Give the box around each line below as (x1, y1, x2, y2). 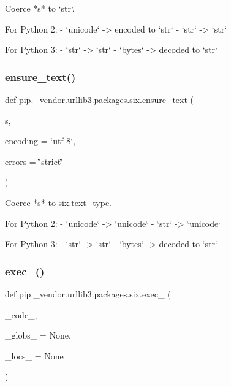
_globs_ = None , (5, 329, 71, 342)
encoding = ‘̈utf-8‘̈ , (5, 134, 76, 147)
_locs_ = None (5, 349, 64, 362)
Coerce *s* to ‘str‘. (5, 2, 75, 14)
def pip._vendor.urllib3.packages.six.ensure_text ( (5, 93, 194, 105)
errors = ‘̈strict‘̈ (5, 155, 64, 167)
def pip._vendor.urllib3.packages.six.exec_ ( (5, 287, 171, 300)
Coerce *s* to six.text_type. (5, 196, 112, 209)
